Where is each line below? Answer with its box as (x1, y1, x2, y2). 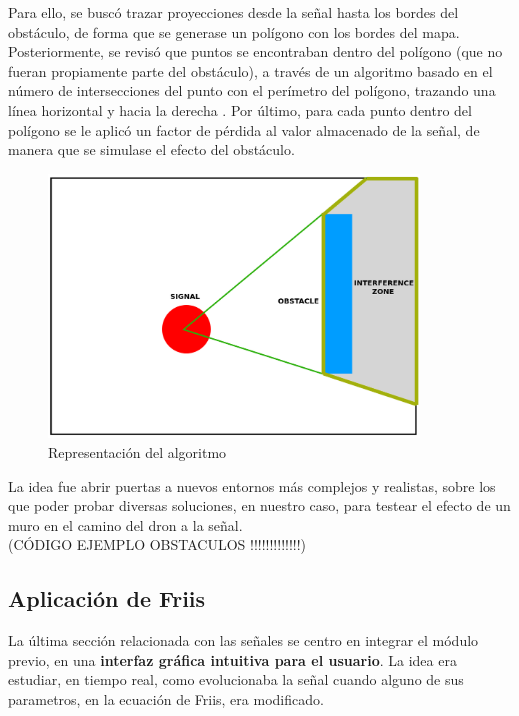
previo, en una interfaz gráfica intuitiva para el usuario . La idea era (8, 649, 457, 670)
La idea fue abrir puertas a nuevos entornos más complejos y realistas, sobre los (8, 475, 496, 496)
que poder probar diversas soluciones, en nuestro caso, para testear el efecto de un (8, 495, 511, 516)
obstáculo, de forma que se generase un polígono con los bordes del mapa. (8, 21, 460, 42)
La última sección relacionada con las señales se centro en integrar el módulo (8, 630, 479, 651)
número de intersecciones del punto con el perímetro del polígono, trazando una (8, 80, 496, 101)
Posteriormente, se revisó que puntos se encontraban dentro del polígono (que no (8, 41, 503, 62)
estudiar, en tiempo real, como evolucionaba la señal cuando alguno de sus (8, 669, 464, 690)
